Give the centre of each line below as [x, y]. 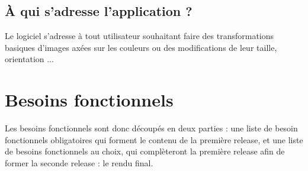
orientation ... [29, 59]
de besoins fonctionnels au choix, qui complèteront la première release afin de [145, 151]
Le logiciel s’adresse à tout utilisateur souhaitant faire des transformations [139, 36]
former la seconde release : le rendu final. [79, 162]
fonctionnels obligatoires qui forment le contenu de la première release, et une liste [154, 139]
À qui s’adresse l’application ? [99, 11]
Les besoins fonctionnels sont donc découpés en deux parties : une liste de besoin [151, 128]
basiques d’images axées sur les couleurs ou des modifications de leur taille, [141, 47]
